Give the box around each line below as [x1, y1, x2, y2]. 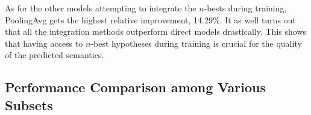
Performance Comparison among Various [5, 78, 266, 96]
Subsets [5, 95, 53, 114]
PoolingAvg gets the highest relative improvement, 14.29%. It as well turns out [5, 13, 296, 26]
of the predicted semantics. [5, 49, 104, 61]
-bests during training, [204, 2, 287, 14]
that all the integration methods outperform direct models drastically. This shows [5, 25, 307, 38]
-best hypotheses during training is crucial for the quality [90, 37, 302, 49]
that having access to [5, 37, 83, 49]
